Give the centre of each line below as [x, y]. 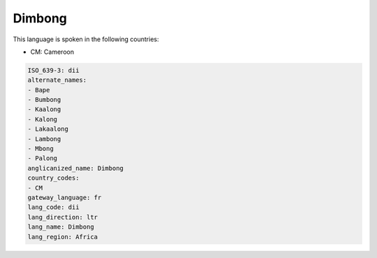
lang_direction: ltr [62, 217]
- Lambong [44, 139]
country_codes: [53, 178]
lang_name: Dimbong [61, 227]
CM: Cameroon [52, 52]
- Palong [43, 158]
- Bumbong [44, 100]
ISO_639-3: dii [53, 70]
